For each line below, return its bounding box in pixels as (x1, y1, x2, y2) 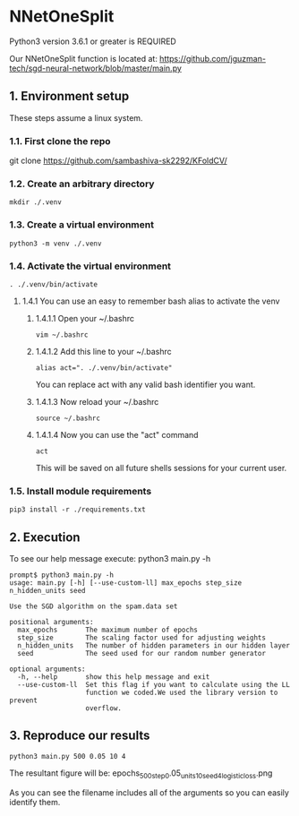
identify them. (9, 796, 61, 807)
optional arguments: (9, 665, 87, 674)
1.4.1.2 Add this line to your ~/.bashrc (35, 346, 172, 356)
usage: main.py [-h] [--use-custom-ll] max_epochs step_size (9, 579, 243, 588)
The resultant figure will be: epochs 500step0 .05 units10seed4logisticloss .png (9, 768, 273, 780)
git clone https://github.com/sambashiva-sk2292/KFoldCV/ (9, 155, 227, 167)
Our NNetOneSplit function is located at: (9, 53, 158, 64)
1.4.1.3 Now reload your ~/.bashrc (35, 396, 159, 407)
